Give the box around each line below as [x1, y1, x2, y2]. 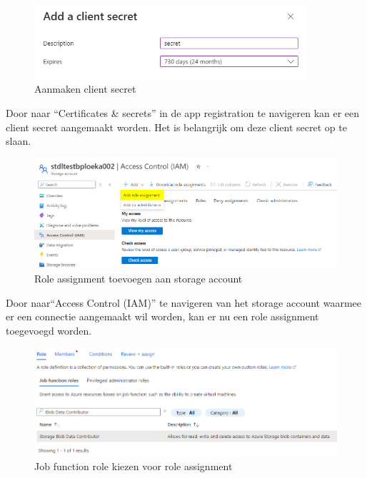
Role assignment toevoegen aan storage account [34, 271, 243, 286]
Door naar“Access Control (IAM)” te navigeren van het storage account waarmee [6, 295, 361, 310]
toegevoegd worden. [6, 322, 92, 337]
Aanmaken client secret [34, 81, 136, 96]
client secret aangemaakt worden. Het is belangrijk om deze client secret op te [6, 119, 347, 134]
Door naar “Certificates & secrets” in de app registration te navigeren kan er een [6, 105, 360, 120]
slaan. [6, 133, 31, 148]
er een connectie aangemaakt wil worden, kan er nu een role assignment [6, 309, 319, 324]
